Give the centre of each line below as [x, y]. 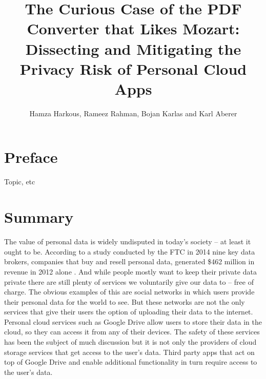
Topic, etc [20, 182]
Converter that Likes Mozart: [133, 28]
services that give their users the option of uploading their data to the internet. [129, 312]
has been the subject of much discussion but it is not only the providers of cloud [130, 342]
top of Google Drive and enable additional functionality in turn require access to [131, 362]
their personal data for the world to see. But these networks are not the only [125, 301]
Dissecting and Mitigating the [133, 48]
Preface [31, 157]
